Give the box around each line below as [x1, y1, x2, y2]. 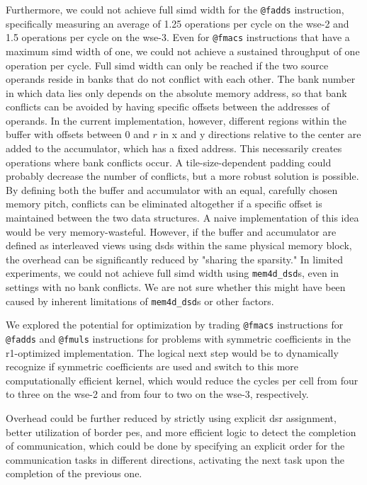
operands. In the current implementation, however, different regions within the [6, 113, 347, 127]
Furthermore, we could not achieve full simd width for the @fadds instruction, [6, 2, 344, 16]
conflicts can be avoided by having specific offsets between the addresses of [6, 99, 330, 114]
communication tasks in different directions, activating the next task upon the [6, 452, 344, 467]
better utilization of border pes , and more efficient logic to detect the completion [6, 424, 356, 439]
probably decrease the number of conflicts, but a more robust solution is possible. [6, 169, 359, 183]
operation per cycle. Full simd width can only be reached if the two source [6, 57, 329, 72]
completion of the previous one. [6, 466, 142, 481]
